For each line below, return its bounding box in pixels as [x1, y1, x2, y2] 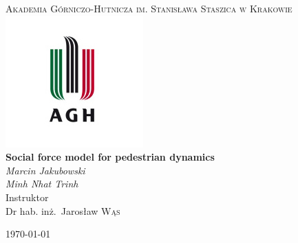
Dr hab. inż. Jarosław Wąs [6, 203, 120, 218]
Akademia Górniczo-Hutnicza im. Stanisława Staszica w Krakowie [6, 1, 292, 15]
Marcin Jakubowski [6, 163, 85, 177]
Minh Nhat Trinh [6, 176, 78, 191]
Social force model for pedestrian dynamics [6, 150, 215, 164]
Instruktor [6, 189, 49, 204]
